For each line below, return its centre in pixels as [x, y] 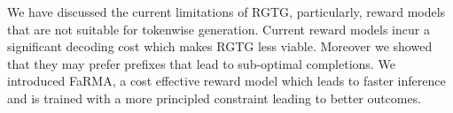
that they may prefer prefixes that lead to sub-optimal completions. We [201, 63]
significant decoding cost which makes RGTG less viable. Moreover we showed [220, 46]
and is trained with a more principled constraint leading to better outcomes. [215, 98]
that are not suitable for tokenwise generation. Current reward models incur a [219, 29]
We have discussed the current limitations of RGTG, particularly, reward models [226, 11]
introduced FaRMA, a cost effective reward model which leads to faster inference [226, 81]
